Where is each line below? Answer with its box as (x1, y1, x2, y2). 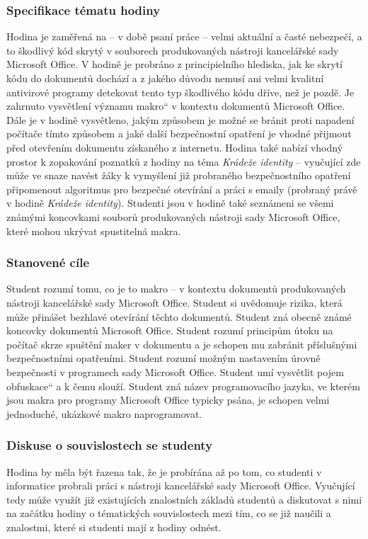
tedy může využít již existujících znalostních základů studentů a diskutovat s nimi (6, 492, 362, 506)
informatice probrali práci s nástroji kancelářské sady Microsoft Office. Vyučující (6, 478, 355, 493)
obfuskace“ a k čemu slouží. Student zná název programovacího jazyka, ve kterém (6, 378, 360, 393)
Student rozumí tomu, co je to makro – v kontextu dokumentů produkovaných (6, 281, 346, 296)
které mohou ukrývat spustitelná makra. (6, 223, 181, 238)
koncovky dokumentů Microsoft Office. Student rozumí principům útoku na (6, 323, 333, 338)
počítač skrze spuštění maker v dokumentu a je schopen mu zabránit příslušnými (6, 336, 357, 351)
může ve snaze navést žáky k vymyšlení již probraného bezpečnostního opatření (6, 168, 351, 183)
